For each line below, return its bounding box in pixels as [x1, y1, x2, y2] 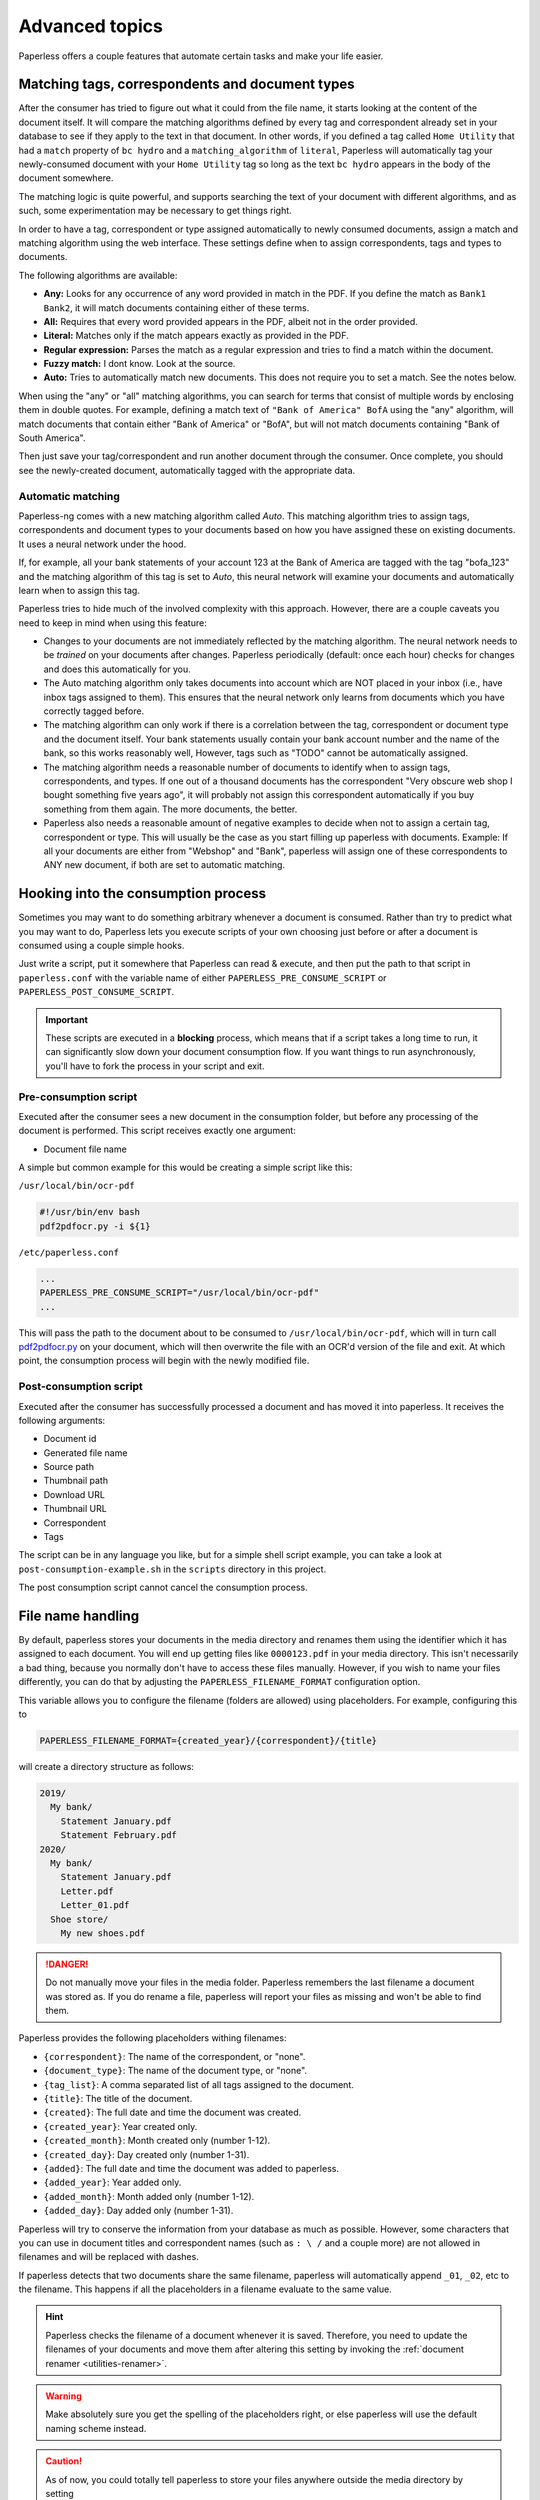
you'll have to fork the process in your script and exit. [45, 1060, 265, 1072]
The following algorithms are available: [18, 269, 178, 281]
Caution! [45, 2455, 83, 2467]
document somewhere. [18, 172, 114, 184]
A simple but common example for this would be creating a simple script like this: [18, 1161, 353, 1174]
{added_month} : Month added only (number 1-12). [43, 2190, 255, 2202]
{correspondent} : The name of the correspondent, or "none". [43, 2050, 306, 2062]
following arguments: [18, 1414, 106, 1426]
